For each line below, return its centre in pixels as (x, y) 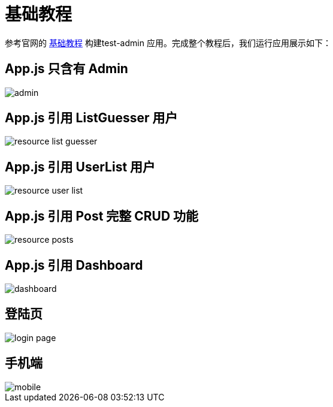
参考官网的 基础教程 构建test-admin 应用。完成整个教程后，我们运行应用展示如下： (168, 43)
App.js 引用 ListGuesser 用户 (91, 118)
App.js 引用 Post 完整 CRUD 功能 (102, 216)
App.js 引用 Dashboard (74, 265)
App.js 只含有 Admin (66, 69)
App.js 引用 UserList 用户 (80, 167)
